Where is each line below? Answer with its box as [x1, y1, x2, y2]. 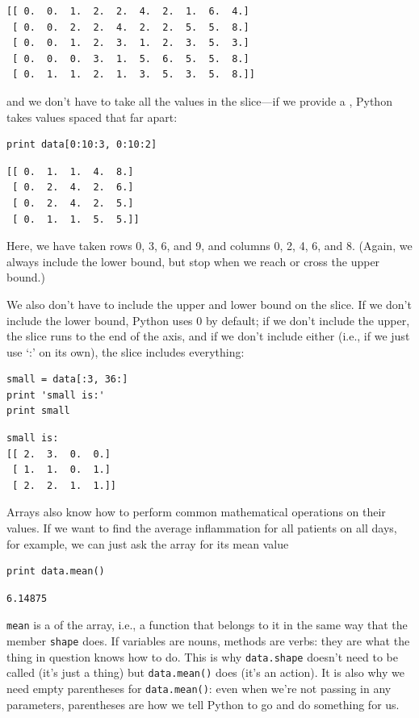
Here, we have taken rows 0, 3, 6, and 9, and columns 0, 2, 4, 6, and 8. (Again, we [6, 237, 413, 254]
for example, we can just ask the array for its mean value [6, 535, 289, 552]
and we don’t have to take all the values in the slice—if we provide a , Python [6, 92, 392, 109]
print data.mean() [6, 566, 105, 578]
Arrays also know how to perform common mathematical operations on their [6, 503, 386, 520]
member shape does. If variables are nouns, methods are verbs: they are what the [6, 632, 410, 649]
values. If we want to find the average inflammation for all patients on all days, [6, 520, 397, 536]
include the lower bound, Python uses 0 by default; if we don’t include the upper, [6, 311, 410, 328]
